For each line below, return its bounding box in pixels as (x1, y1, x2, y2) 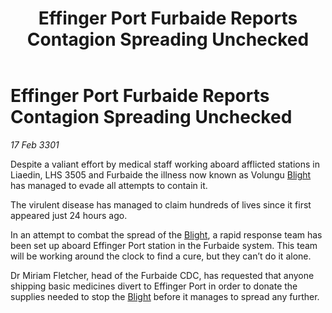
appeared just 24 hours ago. (10, 209, 128, 221)
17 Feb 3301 (10, 138, 60, 151)
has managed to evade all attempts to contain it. (10, 179, 208, 191)
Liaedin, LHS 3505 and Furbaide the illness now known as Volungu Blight (10, 168, 312, 181)
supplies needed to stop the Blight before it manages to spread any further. (10, 290, 320, 302)
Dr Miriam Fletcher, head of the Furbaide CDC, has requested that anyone (10, 269, 315, 281)
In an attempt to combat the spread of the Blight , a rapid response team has (10, 228, 323, 241)
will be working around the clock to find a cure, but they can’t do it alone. (10, 250, 312, 262)
